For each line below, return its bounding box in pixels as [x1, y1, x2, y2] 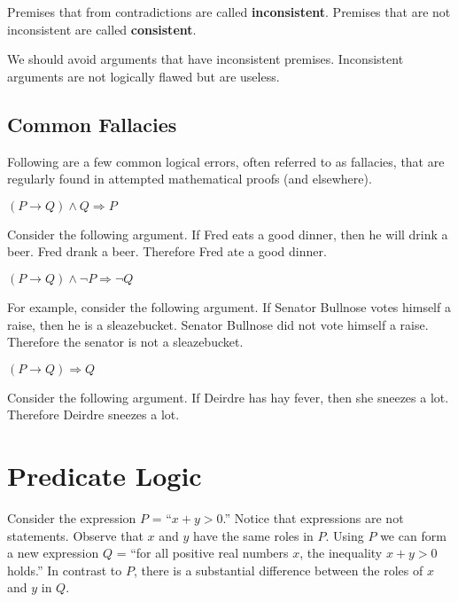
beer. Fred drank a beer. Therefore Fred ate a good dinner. [7, 242, 327, 261]
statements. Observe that [7, 526, 144, 544]
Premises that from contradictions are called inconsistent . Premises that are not [7, 3, 451, 20]
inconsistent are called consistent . [7, 20, 197, 38]
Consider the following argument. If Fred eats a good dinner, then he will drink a [7, 224, 448, 243]
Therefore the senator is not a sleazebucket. [7, 332, 244, 351]
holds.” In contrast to [7, 560, 122, 579]
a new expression [7, 543, 99, 562]
